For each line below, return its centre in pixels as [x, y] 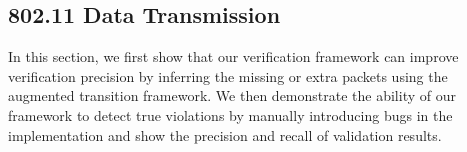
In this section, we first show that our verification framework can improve [233, 56]
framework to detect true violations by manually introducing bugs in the [230, 114]
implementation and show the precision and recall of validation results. [225, 134]
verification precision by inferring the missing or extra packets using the [228, 75]
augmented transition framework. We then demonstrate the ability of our [232, 95]
